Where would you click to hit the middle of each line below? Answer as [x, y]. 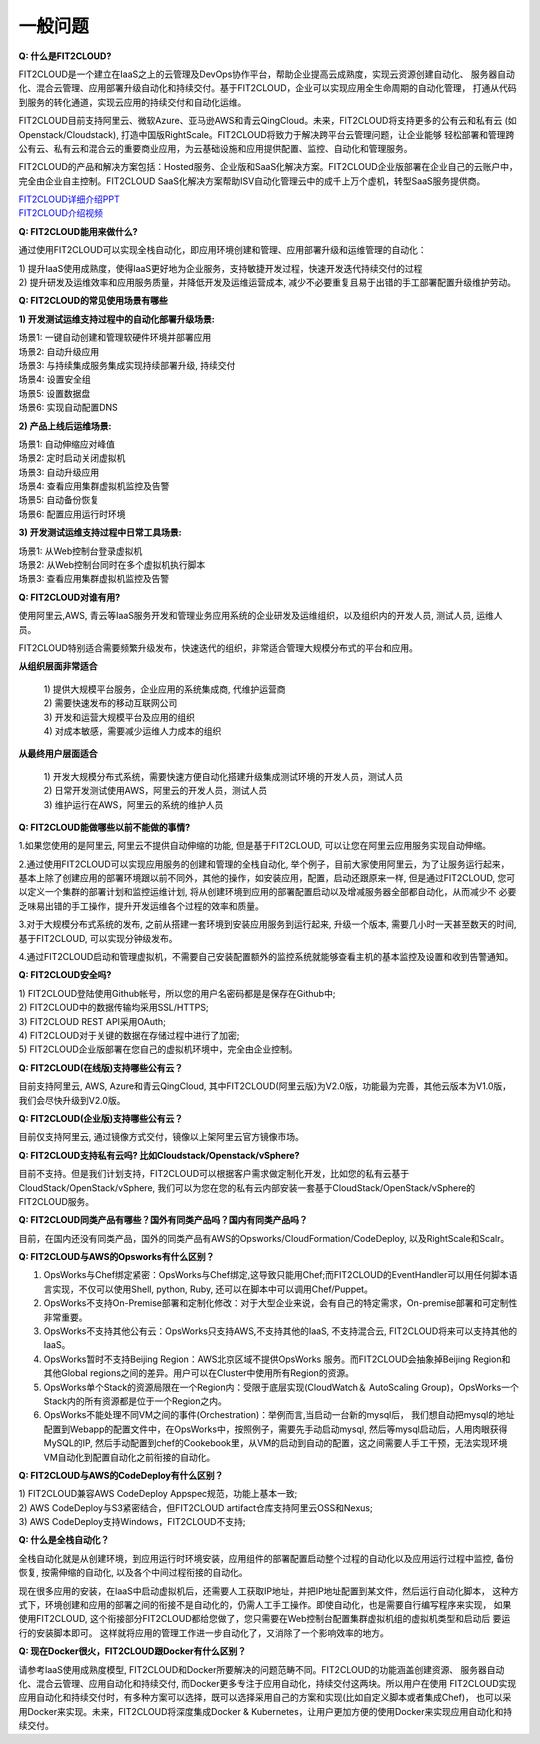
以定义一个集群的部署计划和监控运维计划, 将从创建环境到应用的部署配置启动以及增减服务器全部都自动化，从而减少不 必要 [267, 892]
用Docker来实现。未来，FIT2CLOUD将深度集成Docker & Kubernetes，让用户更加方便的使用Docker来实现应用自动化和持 [265, 1711]
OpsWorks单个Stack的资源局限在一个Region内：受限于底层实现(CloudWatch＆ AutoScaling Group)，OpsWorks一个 [281, 1387]
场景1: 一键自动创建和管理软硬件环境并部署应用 [115, 337]
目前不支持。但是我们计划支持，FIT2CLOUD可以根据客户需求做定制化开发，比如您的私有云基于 [214, 1174]
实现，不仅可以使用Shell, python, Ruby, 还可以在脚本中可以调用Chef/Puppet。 [212, 1289]
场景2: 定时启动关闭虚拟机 [72, 458]
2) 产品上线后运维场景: [65, 426]
